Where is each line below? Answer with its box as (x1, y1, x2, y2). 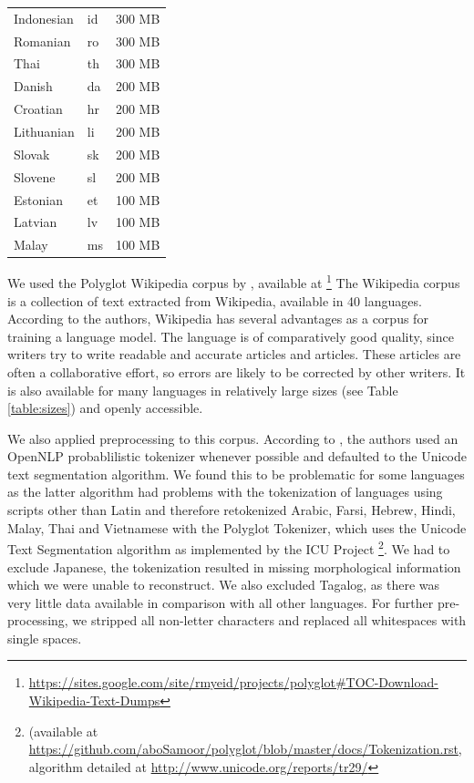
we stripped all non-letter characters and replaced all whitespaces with (72, 611, 467, 630)
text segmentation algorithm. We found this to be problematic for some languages (7, 464, 465, 483)
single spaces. (7, 628, 82, 647)
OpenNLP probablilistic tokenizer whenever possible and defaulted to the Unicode (7, 447, 467, 466)
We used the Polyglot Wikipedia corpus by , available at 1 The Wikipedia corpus (7, 271, 460, 292)
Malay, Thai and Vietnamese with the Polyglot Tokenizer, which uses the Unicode (7, 518, 467, 537)
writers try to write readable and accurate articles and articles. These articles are (7, 345, 461, 364)
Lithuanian (14, 121, 75, 140)
